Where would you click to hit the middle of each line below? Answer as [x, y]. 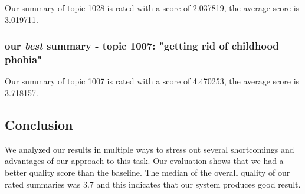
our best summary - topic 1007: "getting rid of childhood [142, 46]
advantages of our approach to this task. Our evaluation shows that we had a [144, 161]
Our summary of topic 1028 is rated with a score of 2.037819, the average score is [152, 8]
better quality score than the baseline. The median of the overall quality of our [147, 172]
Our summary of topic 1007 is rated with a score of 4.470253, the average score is [152, 81]
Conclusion [39, 124]
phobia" [23, 59]
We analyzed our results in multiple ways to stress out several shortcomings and [150, 149]
